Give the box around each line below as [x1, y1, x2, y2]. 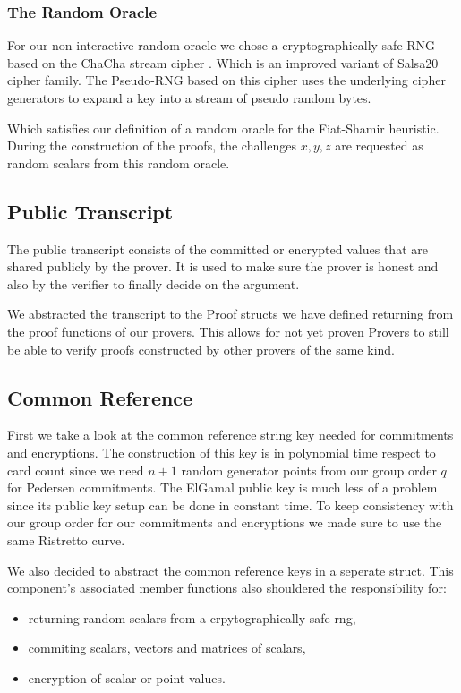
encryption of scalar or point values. [28, 668, 226, 687]
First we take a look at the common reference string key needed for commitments [7, 425, 454, 444]
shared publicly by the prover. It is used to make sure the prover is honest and [7, 257, 439, 276]
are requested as [335, 136, 423, 155]
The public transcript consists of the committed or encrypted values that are [7, 239, 428, 258]
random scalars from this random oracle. [7, 153, 230, 172]
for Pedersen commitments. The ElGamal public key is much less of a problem [7, 478, 438, 497]
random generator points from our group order [181, 460, 437, 479]
